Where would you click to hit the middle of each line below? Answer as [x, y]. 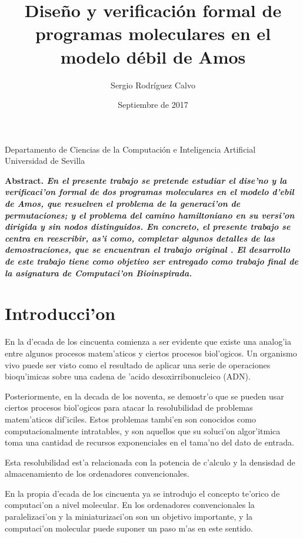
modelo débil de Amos [153, 56]
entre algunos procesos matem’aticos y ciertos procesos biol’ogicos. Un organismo [151, 353]
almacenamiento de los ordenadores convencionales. [97, 473]
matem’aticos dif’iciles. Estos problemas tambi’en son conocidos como [130, 419]
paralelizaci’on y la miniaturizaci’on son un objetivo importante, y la [129, 516]
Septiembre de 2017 [153, 105]
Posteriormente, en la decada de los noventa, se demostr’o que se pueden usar [144, 396]
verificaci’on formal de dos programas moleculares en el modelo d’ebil [149, 192]
